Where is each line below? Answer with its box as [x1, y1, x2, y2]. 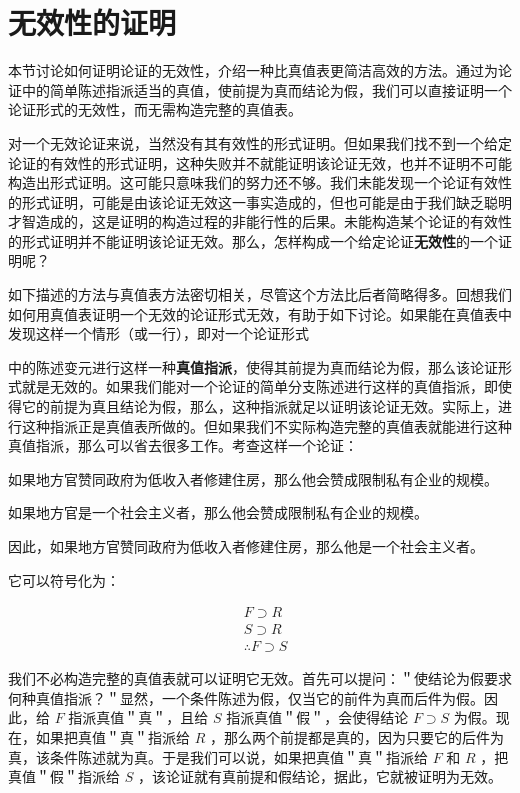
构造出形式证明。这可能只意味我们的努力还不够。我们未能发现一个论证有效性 [8, 172, 512, 193]
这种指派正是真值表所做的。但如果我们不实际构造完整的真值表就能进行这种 [21, 415, 512, 436]
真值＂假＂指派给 [8, 766, 120, 787]
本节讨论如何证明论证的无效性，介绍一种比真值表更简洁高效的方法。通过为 [8, 60, 498, 81]
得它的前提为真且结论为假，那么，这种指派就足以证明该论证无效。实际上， [8, 396, 498, 417]
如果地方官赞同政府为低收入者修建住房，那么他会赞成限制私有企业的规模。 [8, 468, 498, 489]
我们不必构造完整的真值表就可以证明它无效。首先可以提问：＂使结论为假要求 [8, 668, 512, 689]
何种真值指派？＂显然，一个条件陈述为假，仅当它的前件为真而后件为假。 [8, 687, 484, 708]
